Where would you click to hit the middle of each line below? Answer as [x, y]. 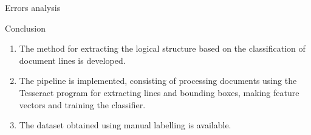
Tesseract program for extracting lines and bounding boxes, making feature [159, 92]
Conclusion [25, 28]
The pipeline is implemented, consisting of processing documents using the [158, 81]
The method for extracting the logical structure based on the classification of [162, 48]
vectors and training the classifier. [82, 104]
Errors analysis [33, 7]
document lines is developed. [72, 60]
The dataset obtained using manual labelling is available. [125, 125]
